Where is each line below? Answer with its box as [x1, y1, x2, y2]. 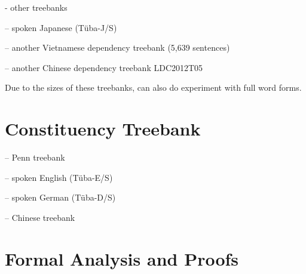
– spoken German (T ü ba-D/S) [5, 191, 116, 204]
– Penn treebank [5, 151, 65, 164]
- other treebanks [5, 1, 68, 13]
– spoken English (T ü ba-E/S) [5, 171, 113, 183]
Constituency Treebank [5, 116, 201, 141]
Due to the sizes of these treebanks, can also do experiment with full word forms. [5, 81, 302, 94]
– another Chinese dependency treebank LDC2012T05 [5, 61, 203, 73]
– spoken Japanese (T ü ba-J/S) [5, 21, 117, 33]
